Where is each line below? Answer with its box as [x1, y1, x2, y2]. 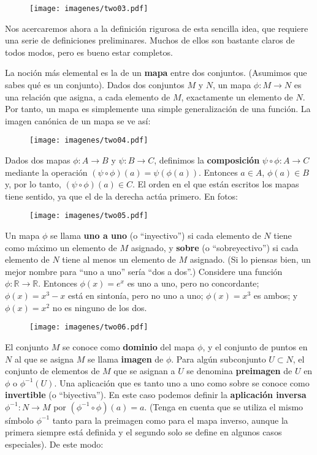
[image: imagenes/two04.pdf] [29, 136, 148, 145]
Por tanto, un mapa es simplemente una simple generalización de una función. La [5, 102, 311, 115]
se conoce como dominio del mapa [62, 340, 195, 353]
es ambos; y [253, 289, 298, 302]
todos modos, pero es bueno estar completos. [5, 45, 173, 58]
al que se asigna [14, 352, 74, 365]
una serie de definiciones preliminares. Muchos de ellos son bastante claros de [5, 34, 295, 47]
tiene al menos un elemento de [62, 253, 176, 266]
